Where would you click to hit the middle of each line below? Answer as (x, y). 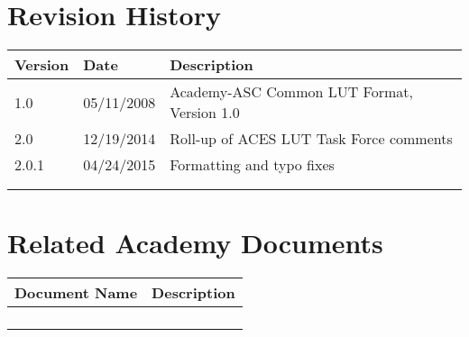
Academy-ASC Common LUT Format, (291, 92)
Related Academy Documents (195, 243)
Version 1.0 (205, 113)
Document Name (76, 293)
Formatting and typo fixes (252, 165)
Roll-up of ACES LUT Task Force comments (311, 139)
